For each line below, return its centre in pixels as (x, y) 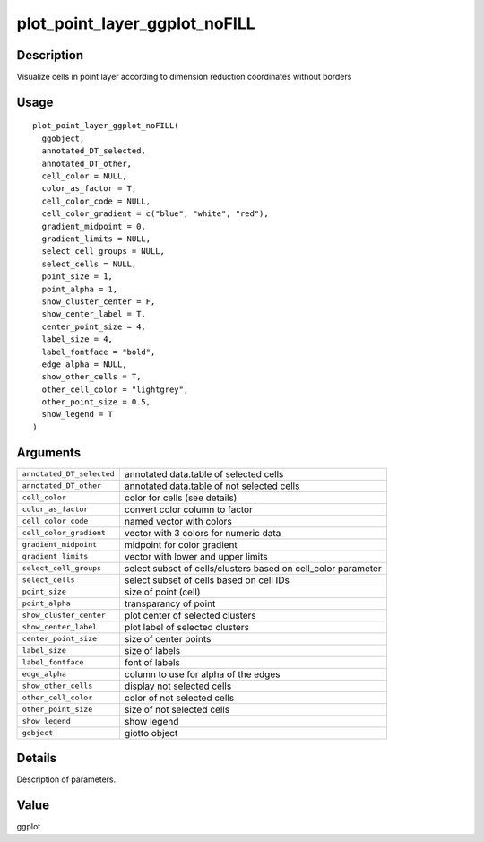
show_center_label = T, (94, 314)
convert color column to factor (188, 509)
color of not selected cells (179, 698)
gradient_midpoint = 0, (94, 226)
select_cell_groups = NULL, (104, 252)
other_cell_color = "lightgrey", (115, 389)
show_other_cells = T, (91, 377)
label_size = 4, (78, 339)
